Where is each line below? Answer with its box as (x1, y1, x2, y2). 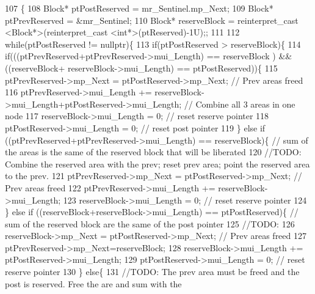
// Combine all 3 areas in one (184, 97, 295, 110)
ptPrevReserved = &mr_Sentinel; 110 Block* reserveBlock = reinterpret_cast (5, 13, 299, 26)
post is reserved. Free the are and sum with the (5, 277, 182, 290)
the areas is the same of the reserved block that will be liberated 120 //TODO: (5, 145, 302, 158)
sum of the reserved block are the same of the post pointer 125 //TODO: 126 (5, 217, 295, 230)
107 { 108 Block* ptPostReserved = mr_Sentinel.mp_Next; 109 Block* (5, 2, 273, 14)
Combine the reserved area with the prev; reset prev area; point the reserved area (5, 157, 310, 170)
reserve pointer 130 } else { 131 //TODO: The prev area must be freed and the (5, 265, 300, 278)
